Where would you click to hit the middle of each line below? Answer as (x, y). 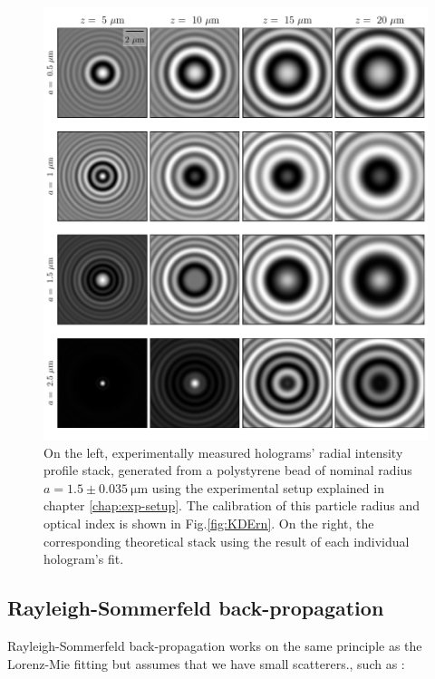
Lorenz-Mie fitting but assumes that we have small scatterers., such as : (206, 663)
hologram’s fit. (84, 559)
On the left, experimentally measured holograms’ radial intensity (223, 452)
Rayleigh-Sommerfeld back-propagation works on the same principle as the (215, 646)
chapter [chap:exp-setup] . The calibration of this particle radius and (232, 505)
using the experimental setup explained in (268, 487)
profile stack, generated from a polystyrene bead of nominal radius (228, 470)
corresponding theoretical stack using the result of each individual (227, 541)
